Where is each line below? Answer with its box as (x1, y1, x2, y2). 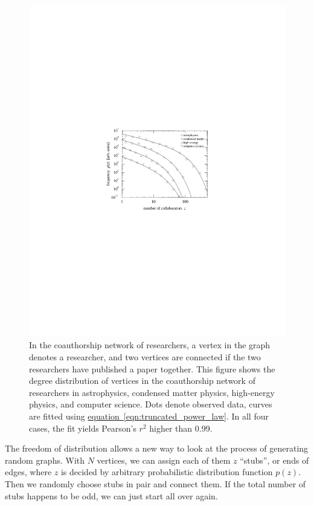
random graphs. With (5, 453, 85, 466)
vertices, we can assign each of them (97, 453, 231, 466)
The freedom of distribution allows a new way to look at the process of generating (5, 442, 309, 455)
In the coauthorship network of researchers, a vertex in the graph (29, 339, 271, 351)
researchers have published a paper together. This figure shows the (29, 362, 275, 375)
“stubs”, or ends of (240, 453, 309, 466)
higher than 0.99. (149, 421, 213, 434)
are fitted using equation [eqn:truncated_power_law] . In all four (29, 410, 269, 423)
